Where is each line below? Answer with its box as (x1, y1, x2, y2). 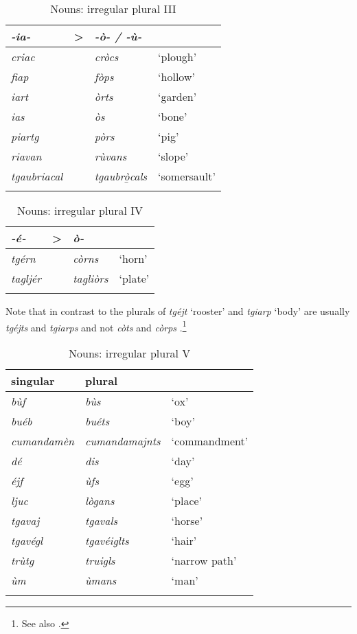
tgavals (85, 512, 118, 528)
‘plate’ (119, 270, 150, 286)
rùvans (94, 148, 127, 164)
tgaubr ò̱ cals (94, 168, 148, 184)
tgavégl (11, 532, 43, 548)
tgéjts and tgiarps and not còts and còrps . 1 (5, 318, 187, 334)
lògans (85, 492, 115, 508)
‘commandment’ (171, 432, 249, 449)
